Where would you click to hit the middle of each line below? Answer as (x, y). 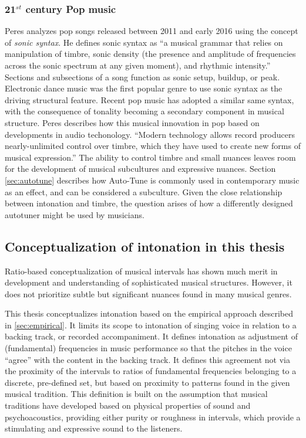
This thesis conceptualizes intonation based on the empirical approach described (149, 313)
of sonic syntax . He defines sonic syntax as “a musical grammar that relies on (144, 42)
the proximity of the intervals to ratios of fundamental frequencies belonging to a (151, 371)
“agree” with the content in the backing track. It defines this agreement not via (147, 359)
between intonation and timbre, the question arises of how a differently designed (149, 203)
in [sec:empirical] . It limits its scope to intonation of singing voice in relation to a (151, 325)
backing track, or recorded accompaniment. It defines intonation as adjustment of (151, 336)
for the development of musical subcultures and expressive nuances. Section (140, 169)
